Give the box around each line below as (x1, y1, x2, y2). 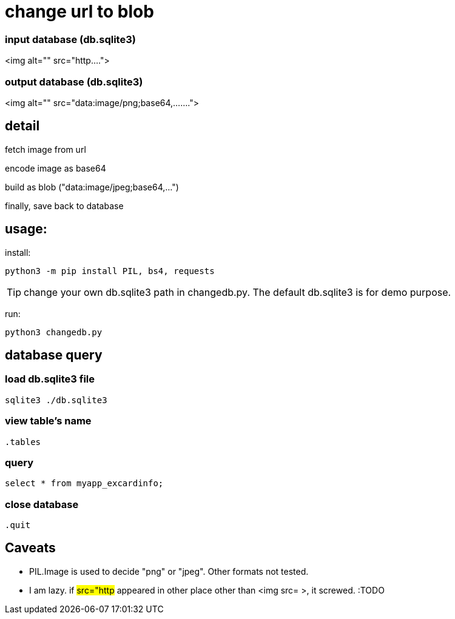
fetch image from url (5, 144, 86, 155)
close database (5, 498, 79, 510)
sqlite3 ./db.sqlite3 (5, 395, 107, 405)
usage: (5, 221, 47, 237)
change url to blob (5, 1, 154, 22)
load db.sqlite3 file (5, 373, 95, 386)
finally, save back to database (5, 200, 124, 211)
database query (5, 347, 103, 363)
